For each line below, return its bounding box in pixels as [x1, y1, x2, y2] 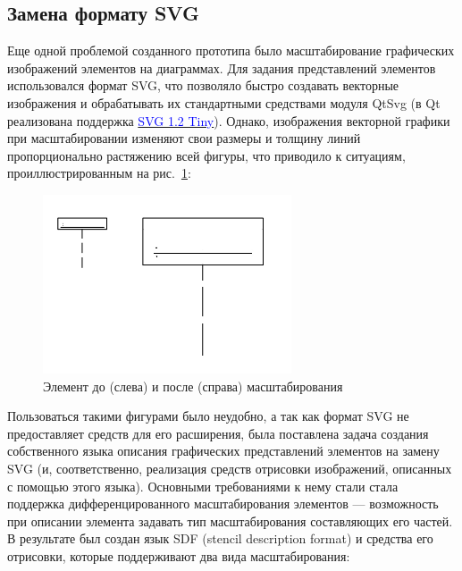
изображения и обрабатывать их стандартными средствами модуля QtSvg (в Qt [7, 93, 441, 112]
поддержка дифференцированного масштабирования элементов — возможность [7, 494, 439, 513]
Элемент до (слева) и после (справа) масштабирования [43, 376, 343, 395]
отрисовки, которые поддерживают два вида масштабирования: [7, 547, 350, 566]
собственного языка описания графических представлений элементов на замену [7, 441, 440, 460]
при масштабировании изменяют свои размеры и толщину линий [7, 129, 361, 147]
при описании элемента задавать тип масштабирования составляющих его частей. [7, 511, 453, 530]
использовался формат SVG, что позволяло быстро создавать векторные [7, 76, 399, 95]
